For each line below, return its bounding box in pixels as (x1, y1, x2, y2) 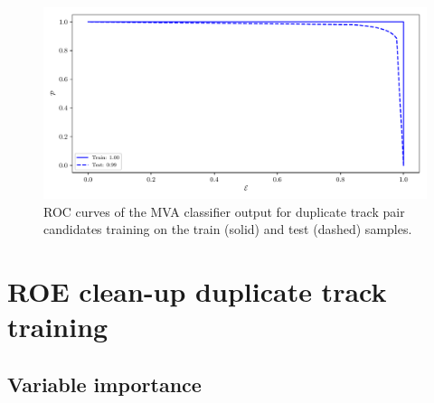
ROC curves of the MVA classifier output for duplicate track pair (43, 201, 405, 220)
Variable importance (7, 370, 202, 398)
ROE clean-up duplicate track (7, 272, 387, 309)
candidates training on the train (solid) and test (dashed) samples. (43, 220, 412, 239)
